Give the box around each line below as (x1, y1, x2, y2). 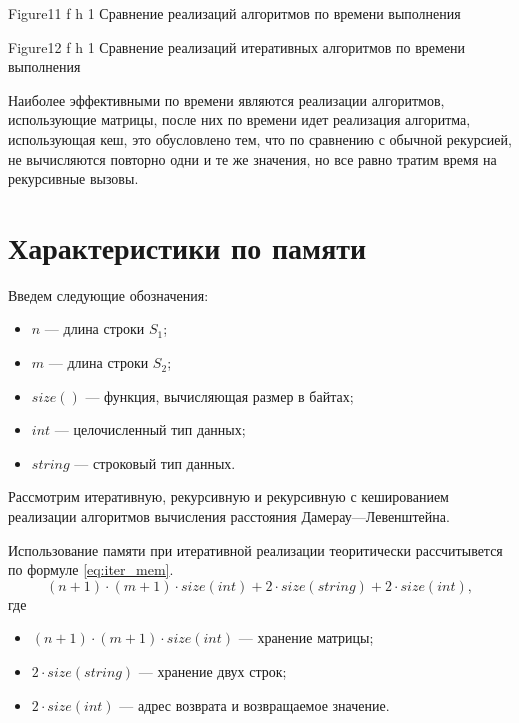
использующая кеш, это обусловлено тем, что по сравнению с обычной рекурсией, (8, 128, 512, 149)
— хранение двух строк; (138, 661, 287, 681)
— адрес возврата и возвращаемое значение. (119, 694, 390, 715)
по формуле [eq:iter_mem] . (8, 559, 174, 580)
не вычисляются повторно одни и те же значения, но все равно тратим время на (8, 148, 497, 169)
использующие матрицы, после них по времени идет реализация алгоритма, (8, 109, 471, 130)
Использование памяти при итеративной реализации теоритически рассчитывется (8, 539, 503, 560)
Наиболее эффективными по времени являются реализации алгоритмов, (8, 89, 445, 110)
